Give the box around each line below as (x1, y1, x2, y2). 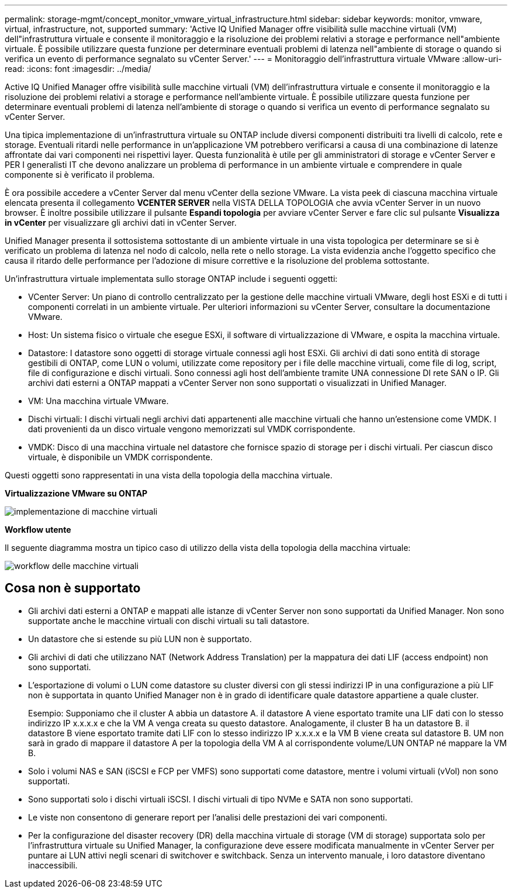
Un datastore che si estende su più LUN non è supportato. (28, 633, 252, 644)
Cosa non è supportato (5, 581, 141, 596)
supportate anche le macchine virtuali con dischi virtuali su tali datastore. (28, 615, 310, 626)
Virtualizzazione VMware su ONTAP (5, 488, 148, 498)
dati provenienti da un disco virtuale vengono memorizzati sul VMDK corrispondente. (28, 424, 355, 434)
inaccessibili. (28, 860, 78, 870)
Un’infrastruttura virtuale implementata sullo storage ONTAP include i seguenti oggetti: (5, 274, 338, 284)
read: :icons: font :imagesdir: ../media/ (5, 64, 151, 74)
